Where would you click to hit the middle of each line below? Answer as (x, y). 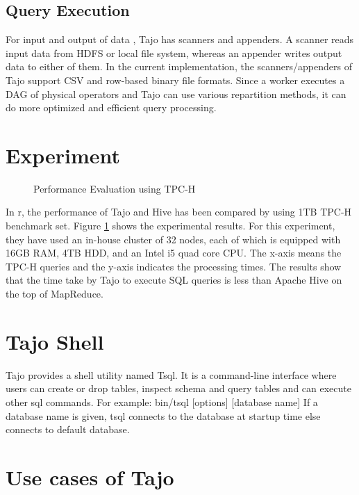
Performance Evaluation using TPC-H (115, 188)
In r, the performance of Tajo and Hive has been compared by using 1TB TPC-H (179, 212)
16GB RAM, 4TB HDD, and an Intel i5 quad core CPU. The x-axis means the (174, 253)
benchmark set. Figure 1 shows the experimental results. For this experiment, (170, 226)
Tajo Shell (55, 341)
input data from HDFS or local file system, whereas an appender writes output (174, 52)
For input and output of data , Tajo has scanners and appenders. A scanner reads (180, 39)
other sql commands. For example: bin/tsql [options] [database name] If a (162, 401)
